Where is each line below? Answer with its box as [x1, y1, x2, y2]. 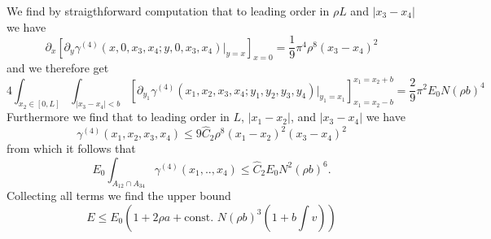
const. [184, 211, 214, 224]
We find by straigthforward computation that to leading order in [7, 2, 330, 19]
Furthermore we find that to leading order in [7, 108, 230, 125]
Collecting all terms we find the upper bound [7, 187, 231, 204]
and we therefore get [7, 59, 109, 76]
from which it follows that [7, 140, 136, 157]
